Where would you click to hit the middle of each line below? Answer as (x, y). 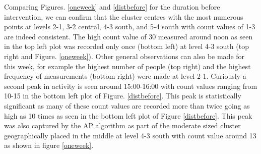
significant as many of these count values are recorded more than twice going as (127, 105)
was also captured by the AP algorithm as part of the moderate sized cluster (122, 125)
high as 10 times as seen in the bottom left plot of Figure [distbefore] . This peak (128, 115)
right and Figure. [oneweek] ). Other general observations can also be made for (124, 56)
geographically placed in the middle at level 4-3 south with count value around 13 (130, 135)
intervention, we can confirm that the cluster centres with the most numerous (124, 16)
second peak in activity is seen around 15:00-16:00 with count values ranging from (131, 86)
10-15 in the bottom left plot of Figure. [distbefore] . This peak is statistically (123, 96)
